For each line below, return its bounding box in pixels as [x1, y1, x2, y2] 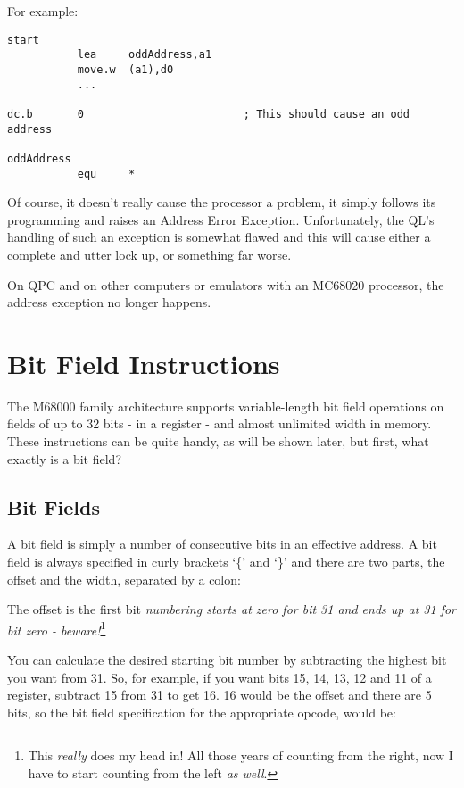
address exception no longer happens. [7, 293, 211, 311]
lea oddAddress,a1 [77, 48, 212, 62]
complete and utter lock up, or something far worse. [7, 245, 292, 263]
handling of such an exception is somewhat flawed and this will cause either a [7, 228, 431, 246]
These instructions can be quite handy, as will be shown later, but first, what [7, 432, 429, 451]
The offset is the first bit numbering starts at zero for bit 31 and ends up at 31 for [7, 600, 456, 618]
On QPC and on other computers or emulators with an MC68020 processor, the [7, 275, 444, 294]
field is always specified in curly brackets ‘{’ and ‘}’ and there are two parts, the [7, 552, 445, 571]
